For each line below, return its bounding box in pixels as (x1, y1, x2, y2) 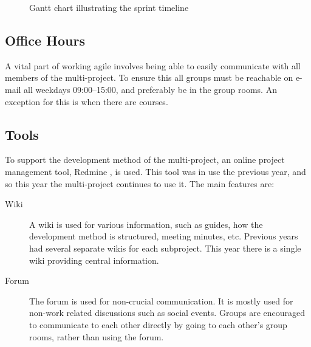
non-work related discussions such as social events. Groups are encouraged (29, 306, 306, 319)
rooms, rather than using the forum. (29, 330, 164, 343)
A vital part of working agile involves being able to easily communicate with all (5, 59, 301, 72)
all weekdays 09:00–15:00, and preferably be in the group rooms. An (24, 83, 277, 95)
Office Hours (5, 30, 85, 49)
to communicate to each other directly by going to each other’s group (29, 318, 287, 331)
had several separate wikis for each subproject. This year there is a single (29, 241, 301, 254)
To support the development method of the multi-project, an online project (5, 153, 285, 166)
